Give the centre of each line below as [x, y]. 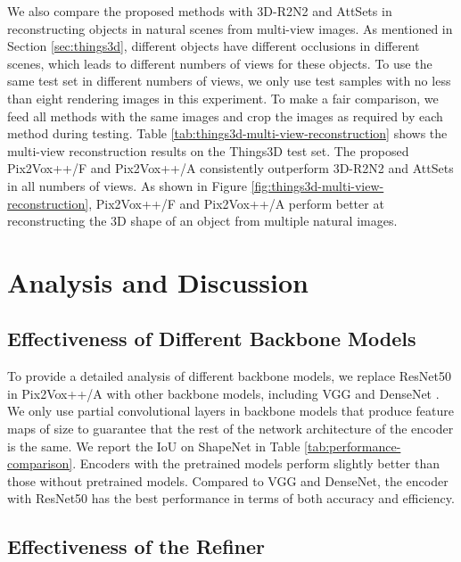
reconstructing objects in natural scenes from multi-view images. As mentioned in [230, 28]
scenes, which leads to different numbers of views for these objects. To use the [220, 63]
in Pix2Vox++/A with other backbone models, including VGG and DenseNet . [223, 393]
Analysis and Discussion [158, 281]
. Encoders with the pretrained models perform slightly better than [256, 463]
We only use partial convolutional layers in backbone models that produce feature [230, 411]
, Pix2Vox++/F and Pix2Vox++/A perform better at [236, 203]
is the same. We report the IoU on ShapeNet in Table [154, 446]
